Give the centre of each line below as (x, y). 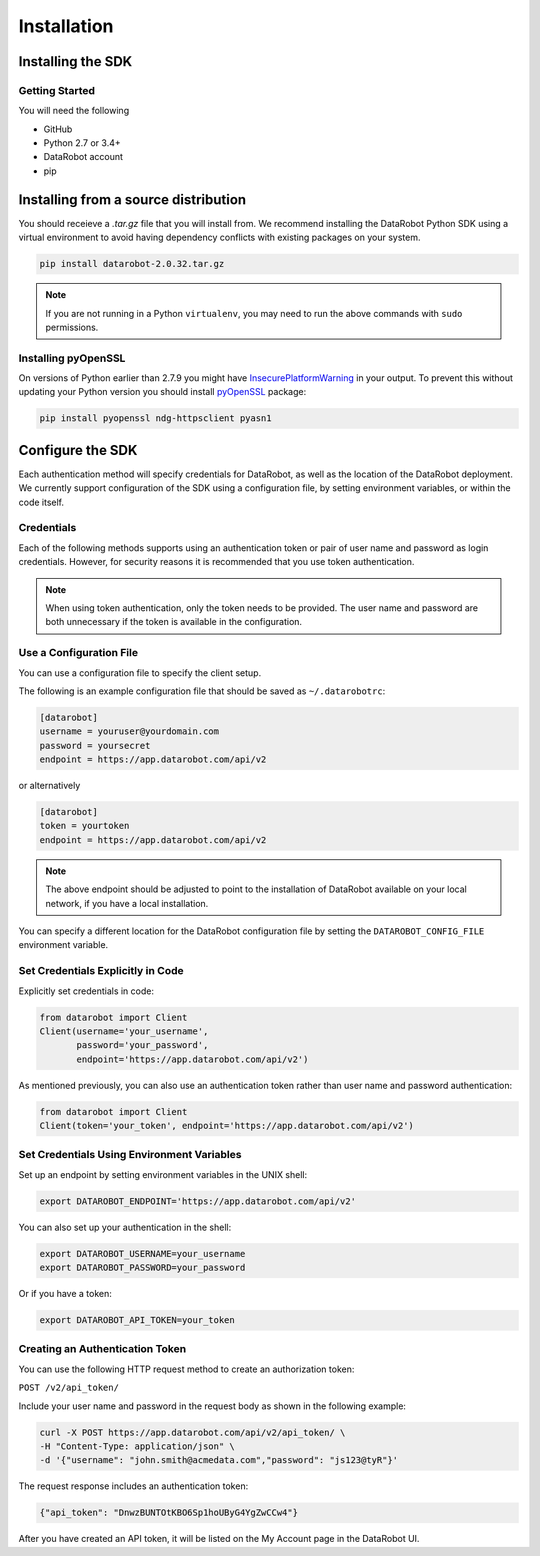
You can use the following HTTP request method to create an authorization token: (186, 1369)
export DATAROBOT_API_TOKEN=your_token (137, 1320)
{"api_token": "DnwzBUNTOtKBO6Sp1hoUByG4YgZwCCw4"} (169, 1513)
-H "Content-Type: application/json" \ (137, 1446)
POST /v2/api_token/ (69, 1388)
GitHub (58, 129)
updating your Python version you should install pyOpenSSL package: (162, 392)
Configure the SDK (78, 450)
